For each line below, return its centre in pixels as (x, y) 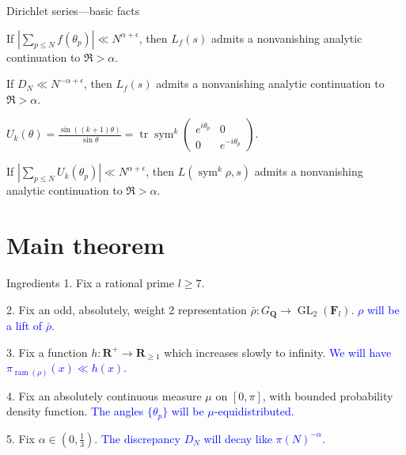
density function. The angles (75, 411)
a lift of (25, 326)
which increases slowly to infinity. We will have (278, 352)
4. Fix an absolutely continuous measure (104, 395)
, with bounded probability (328, 395)
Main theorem (85, 245)
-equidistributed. (254, 411)
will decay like (238, 438)
